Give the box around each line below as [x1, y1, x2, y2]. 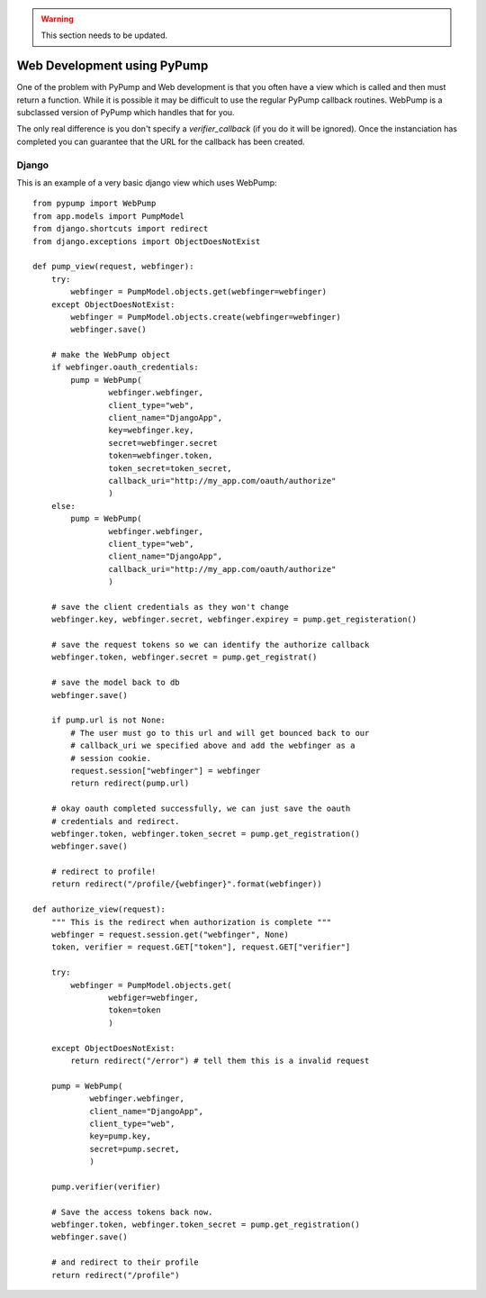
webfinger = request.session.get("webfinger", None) [50, 930, 290, 940]
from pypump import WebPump [32, 198, 157, 209]
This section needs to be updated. [40, 30, 168, 41]
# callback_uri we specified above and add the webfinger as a [70, 740, 355, 751]
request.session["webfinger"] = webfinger [70, 766, 261, 776]
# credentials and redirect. [50, 816, 180, 826]
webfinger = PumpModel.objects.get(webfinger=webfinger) [70, 286, 328, 297]
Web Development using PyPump [16, 59, 209, 74]
